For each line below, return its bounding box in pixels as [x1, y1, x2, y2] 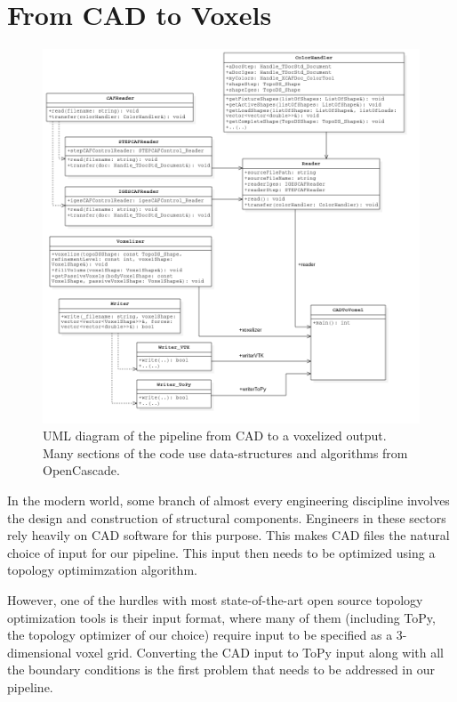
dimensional [7, 642, 72, 661]
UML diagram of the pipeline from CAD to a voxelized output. [43, 426, 387, 445]
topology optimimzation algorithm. [7, 561, 197, 579]
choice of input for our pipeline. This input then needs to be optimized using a [7, 543, 436, 561]
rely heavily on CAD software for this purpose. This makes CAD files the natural [7, 526, 450, 545]
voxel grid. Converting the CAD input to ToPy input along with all [76, 642, 444, 661]
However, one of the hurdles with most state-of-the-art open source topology [7, 590, 423, 609]
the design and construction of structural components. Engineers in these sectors [7, 508, 446, 527]
